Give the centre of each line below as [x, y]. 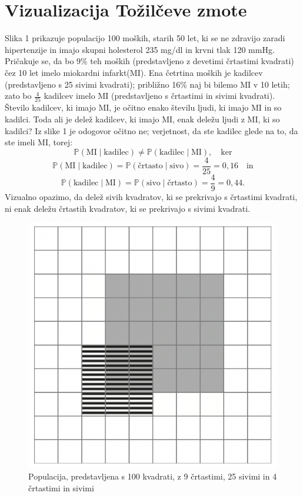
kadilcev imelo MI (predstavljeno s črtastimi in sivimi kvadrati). [159, 96]
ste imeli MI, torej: [39, 142]
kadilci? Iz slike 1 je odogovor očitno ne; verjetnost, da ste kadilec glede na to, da [151, 130]
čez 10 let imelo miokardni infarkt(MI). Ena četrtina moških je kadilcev [134, 72]
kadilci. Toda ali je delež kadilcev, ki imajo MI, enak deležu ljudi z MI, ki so [142, 119]
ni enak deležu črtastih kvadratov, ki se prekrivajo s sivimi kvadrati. [128, 208]
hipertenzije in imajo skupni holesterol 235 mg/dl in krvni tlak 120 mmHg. [140, 49]
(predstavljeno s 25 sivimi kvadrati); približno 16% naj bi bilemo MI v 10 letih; [147, 84]
